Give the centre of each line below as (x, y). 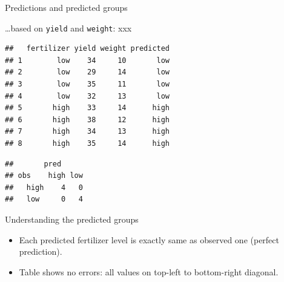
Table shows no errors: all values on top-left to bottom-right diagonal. (149, 271)
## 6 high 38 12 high (88, 120)
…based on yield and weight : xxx (68, 28)
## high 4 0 (44, 187)
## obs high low (44, 176)
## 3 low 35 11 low (88, 84)
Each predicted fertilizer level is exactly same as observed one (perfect (149, 239)
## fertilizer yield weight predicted (88, 49)
